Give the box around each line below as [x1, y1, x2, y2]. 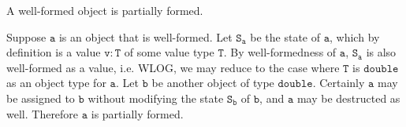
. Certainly [312, 74, 365, 91]
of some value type [124, 44, 214, 60]
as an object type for [6, 74, 106, 91]
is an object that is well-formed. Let [58, 28, 233, 45]
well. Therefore [6, 105, 79, 122]
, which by [330, 28, 380, 45]
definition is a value [6, 44, 101, 60]
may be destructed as [296, 89, 400, 106]
